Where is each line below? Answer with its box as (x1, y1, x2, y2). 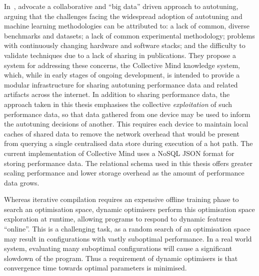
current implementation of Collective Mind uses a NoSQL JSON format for (4, 147, 234, 158)
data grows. (4, 177, 39, 187)
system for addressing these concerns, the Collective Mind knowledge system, (4, 59, 240, 70)
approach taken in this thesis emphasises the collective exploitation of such (4, 98, 232, 109)
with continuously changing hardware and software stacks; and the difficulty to (4, 40, 245, 50)
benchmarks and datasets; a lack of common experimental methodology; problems (4, 30, 255, 40)
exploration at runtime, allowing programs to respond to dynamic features (4, 213, 231, 224)
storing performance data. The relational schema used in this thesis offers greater (4, 157, 252, 168)
